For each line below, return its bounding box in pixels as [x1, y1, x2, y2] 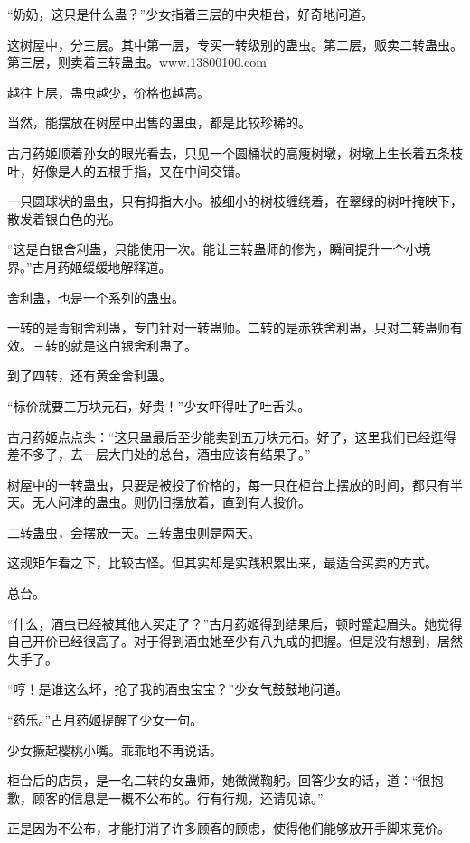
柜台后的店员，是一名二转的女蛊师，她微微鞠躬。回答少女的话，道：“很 [7, 771, 431, 790]
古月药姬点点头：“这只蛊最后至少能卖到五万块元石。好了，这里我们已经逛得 [7, 426, 456, 445]
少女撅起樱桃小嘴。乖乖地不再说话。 [7, 740, 222, 759]
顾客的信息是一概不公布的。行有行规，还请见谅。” [32, 788, 324, 807]
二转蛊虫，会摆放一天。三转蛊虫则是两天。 [7, 522, 260, 541]
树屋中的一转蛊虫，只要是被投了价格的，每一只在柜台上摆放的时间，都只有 [7, 474, 450, 493]
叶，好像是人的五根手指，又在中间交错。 [7, 161, 248, 180]
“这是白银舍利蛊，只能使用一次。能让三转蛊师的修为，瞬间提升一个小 [7, 239, 418, 258]
